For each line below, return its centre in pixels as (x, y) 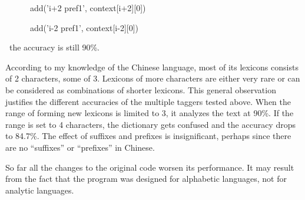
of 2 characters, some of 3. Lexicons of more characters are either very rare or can (153, 78)
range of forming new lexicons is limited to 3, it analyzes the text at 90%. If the (150, 113)
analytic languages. (40, 190)
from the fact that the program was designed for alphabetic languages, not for (146, 179)
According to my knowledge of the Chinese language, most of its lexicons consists (152, 67)
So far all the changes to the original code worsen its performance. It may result (150, 167)
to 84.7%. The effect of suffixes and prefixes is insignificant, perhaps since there (148, 136)
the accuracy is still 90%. (54, 47)
